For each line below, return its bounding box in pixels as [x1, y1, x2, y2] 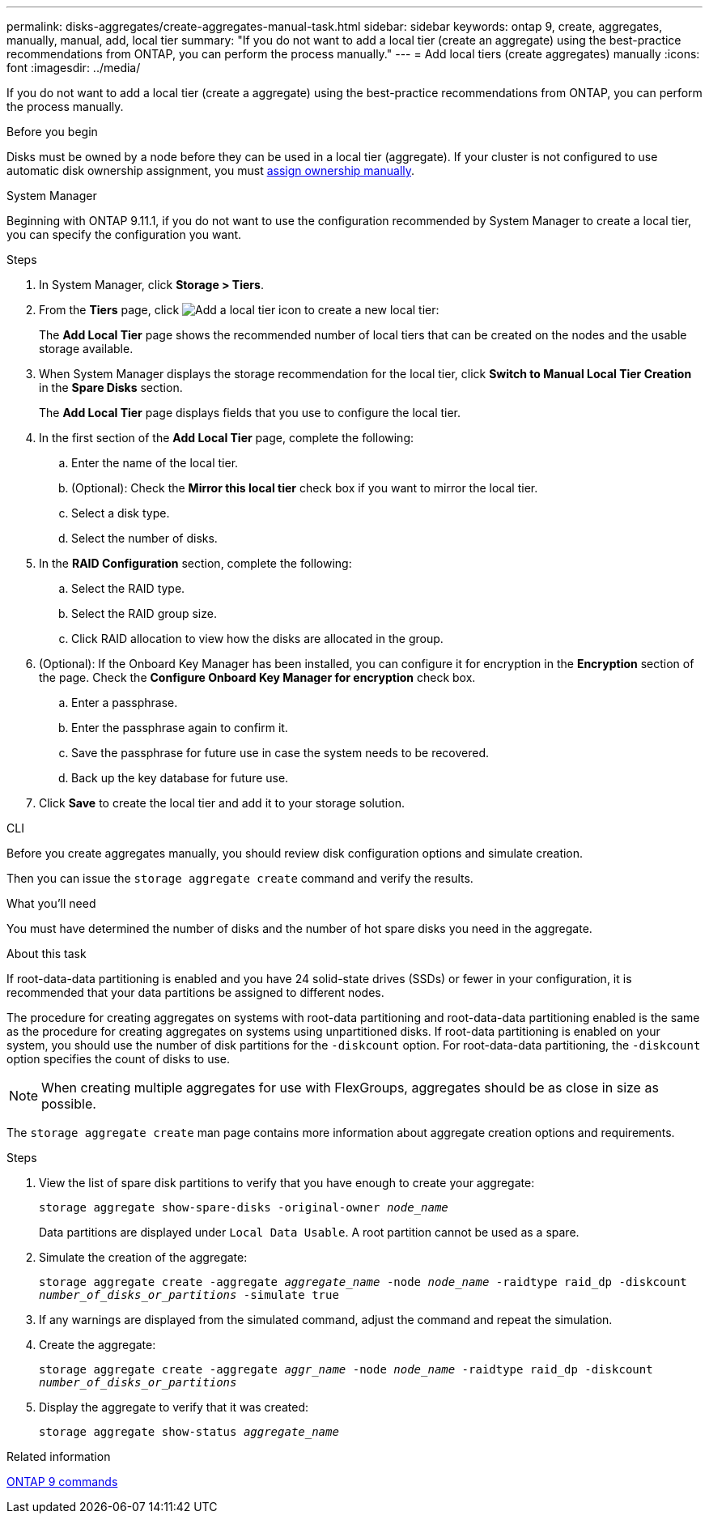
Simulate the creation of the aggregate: [39, 1250, 248, 1264]
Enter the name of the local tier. [71, 456, 239, 470]
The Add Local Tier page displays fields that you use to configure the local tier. [39, 406, 461, 419]
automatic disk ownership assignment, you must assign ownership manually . [6, 164, 415, 177]
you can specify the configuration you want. [6, 228, 242, 241]
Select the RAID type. [71, 581, 185, 595]
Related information [6, 1450, 111, 1463]
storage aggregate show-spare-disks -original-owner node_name [39, 1201, 448, 1214]
